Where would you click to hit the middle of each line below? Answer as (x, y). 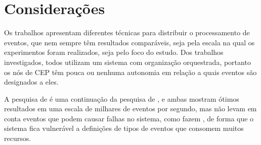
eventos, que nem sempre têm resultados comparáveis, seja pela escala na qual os (129, 42)
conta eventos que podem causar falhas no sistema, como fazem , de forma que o (129, 118)
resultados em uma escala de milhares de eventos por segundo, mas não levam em (130, 108)
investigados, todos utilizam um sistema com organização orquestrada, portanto (127, 62)
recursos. (18, 138)
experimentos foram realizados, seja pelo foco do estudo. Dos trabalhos (114, 52)
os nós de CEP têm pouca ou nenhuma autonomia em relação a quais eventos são (130, 72)
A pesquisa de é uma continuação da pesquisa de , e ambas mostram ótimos (122, 98)
